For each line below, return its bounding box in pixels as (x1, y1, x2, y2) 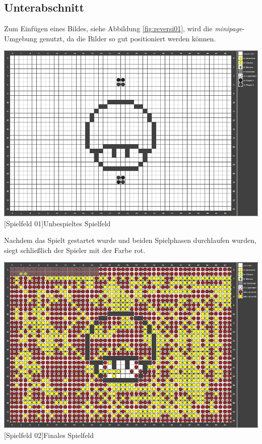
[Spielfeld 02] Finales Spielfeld (4, 429, 94, 440)
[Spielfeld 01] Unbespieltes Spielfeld (4, 218, 111, 228)
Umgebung (4, 33, 37, 43)
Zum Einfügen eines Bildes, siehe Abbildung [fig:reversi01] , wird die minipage (4, 23, 242, 34)
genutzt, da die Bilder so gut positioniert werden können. (39, 33, 216, 43)
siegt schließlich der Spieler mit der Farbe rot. (4, 244, 146, 255)
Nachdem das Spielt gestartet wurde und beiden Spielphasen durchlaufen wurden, (4, 235, 256, 245)
